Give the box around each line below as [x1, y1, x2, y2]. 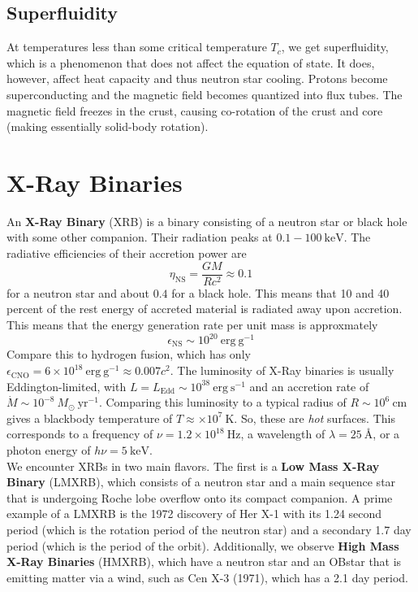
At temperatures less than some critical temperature [6, 38, 267, 55]
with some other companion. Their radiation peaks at [6, 229, 273, 246]
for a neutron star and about [6, 284, 150, 301]
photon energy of [6, 442, 91, 459]
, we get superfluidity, [281, 38, 389, 55]
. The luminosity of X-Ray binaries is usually [170, 362, 394, 379]
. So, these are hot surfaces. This [234, 409, 395, 426]
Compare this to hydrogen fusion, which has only [6, 346, 251, 363]
